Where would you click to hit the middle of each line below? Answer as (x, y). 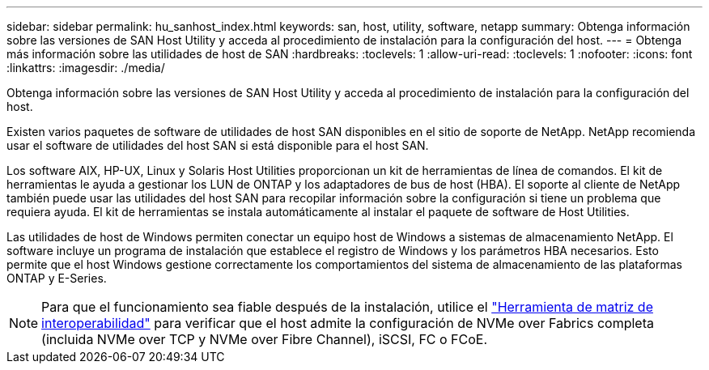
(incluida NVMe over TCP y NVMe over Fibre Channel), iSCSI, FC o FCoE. (265, 339)
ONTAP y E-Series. (57, 278)
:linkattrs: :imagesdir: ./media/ (86, 68)
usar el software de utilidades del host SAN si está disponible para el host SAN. (218, 145)
